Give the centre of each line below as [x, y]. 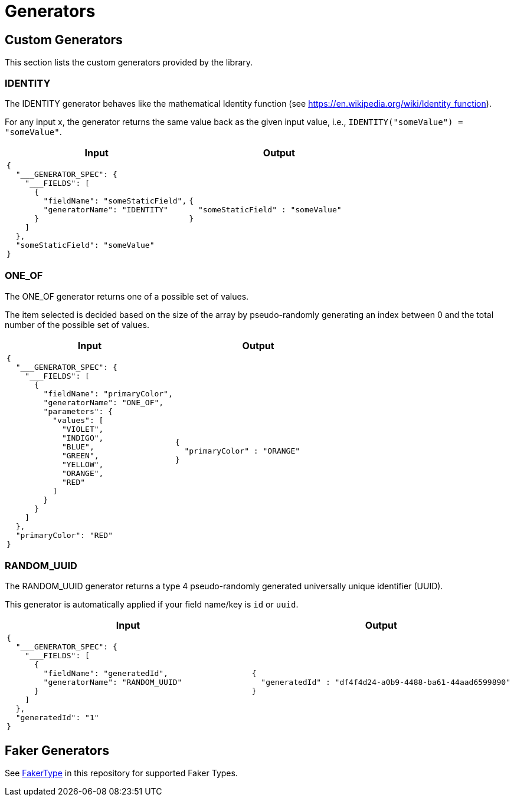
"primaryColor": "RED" [64, 535]
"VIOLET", [83, 429]
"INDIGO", [83, 438]
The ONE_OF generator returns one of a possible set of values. [127, 296]
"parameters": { [78, 411]
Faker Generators [57, 750]
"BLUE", [78, 447]
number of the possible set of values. [77, 324]
